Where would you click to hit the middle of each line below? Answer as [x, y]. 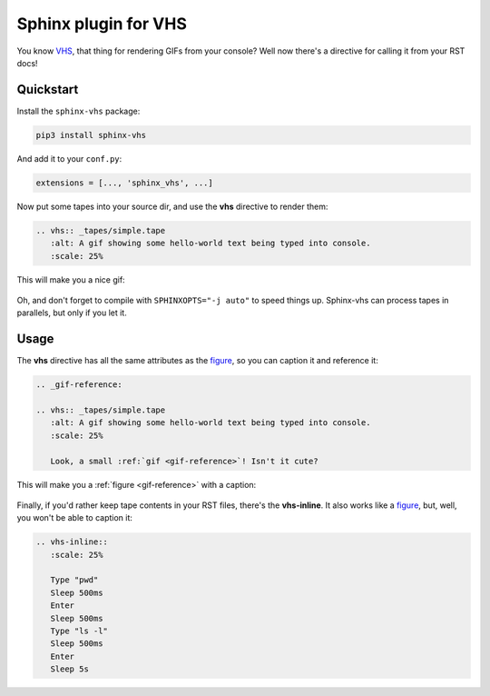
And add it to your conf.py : [69, 158]
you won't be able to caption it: [75, 518]
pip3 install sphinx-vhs [91, 135]
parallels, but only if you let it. [72, 313]
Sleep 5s [70, 669]
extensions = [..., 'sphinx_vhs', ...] [124, 183]
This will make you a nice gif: [71, 279]
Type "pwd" [74, 580]
